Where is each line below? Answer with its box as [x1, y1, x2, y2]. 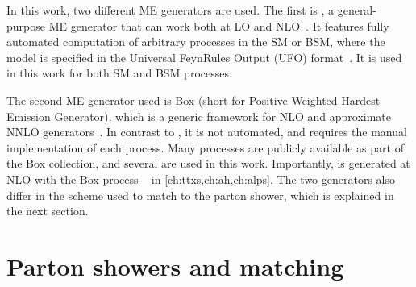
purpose [6, 17, 45, 34]
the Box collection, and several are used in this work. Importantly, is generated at [6, 155, 410, 172]
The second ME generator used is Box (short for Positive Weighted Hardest [6, 91, 381, 108]
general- [337, 2, 376, 18]
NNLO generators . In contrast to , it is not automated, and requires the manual [6, 123, 407, 140]
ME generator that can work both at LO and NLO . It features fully [48, 17, 389, 34]
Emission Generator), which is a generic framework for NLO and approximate [6, 107, 391, 124]
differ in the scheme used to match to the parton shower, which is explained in [6, 186, 394, 203]
